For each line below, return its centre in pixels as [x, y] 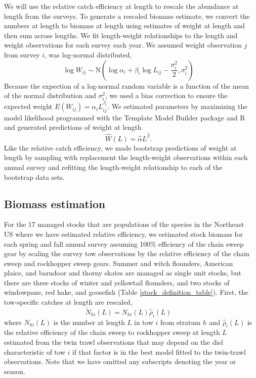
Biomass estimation [55, 203]
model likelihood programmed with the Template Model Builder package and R [125, 117]
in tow [144, 322]
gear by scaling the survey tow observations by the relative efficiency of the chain [127, 253]
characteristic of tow [35, 351]
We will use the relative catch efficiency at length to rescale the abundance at [121, 6]
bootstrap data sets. [34, 177]
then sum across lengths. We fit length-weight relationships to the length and [121, 35]
